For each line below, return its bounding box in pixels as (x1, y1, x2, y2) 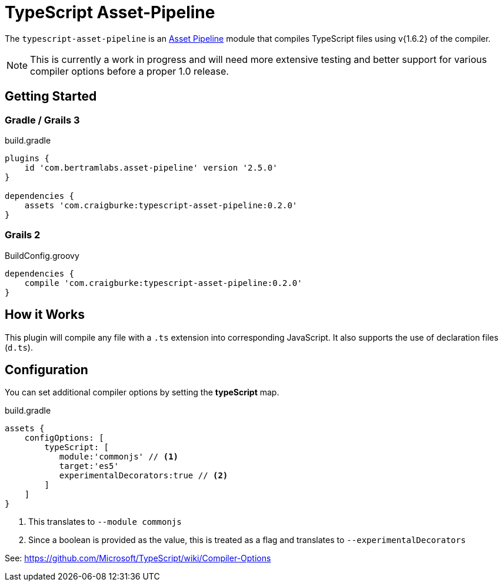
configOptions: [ (24, 433, 104, 443)
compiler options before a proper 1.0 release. (30, 65, 229, 77)
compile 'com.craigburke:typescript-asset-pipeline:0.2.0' (24, 278, 302, 288)
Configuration (5, 362, 88, 377)
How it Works (5, 307, 85, 322)
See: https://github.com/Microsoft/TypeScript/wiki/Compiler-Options (5, 553, 271, 564)
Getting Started (5, 89, 97, 104)
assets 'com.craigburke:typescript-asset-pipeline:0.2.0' (24, 200, 298, 210)
